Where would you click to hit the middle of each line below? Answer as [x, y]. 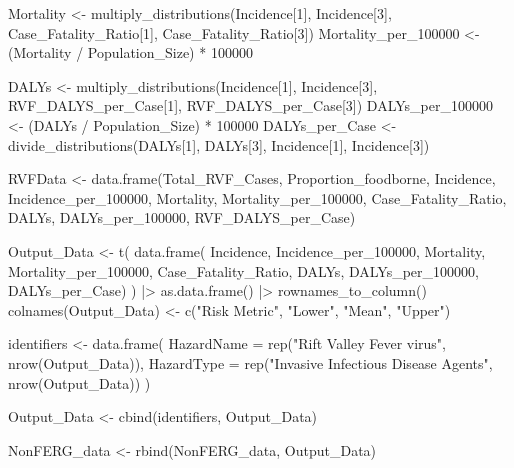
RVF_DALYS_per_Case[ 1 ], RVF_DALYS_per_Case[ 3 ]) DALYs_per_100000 [250, 105]
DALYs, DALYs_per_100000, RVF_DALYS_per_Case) [182, 217]
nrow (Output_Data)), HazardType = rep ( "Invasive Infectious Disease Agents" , [250, 362]
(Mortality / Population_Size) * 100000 [130, 52]
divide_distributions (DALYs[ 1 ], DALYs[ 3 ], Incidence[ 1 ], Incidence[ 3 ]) [219, 144]
